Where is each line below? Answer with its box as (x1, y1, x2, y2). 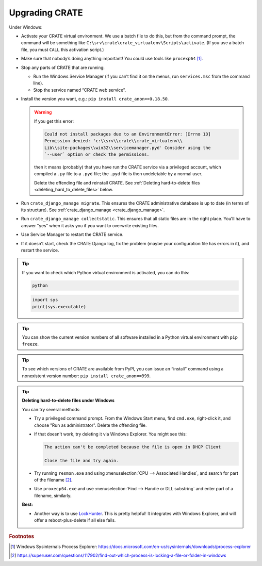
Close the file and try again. (44, 458, 119, 463)
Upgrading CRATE (9, 7, 83, 18)
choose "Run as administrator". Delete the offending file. (34, 422, 147, 428)
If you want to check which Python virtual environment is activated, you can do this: (22, 269, 190, 275)
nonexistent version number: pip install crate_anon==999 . (22, 373, 151, 379)
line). (33, 80, 44, 86)
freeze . (22, 341, 39, 347)
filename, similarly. (34, 493, 72, 499)
